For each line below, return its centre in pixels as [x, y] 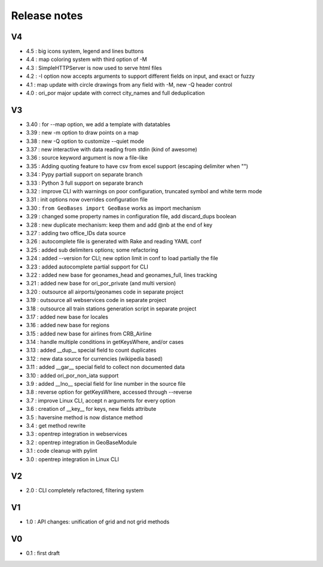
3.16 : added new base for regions [68, 325]
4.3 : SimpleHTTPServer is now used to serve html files [94, 68]
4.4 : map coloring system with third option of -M [86, 59]
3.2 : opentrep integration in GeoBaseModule [81, 442]
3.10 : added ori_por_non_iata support [72, 375]
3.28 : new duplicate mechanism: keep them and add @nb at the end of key [119, 225]
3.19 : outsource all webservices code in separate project [96, 300]
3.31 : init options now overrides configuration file [87, 200]
